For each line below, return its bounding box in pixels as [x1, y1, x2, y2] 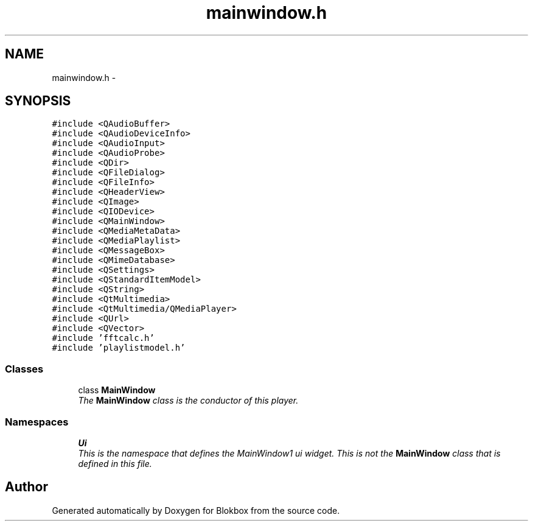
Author [5, 479, 48, 495]
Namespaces [5, 415, 69, 428]
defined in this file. [78, 458, 152, 469]
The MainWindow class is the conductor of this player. [78, 395, 299, 406]
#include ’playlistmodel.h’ [52, 343, 186, 353]
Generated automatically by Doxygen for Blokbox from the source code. [52, 505, 340, 516]
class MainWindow [78, 385, 156, 396]
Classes [5, 362, 44, 375]
